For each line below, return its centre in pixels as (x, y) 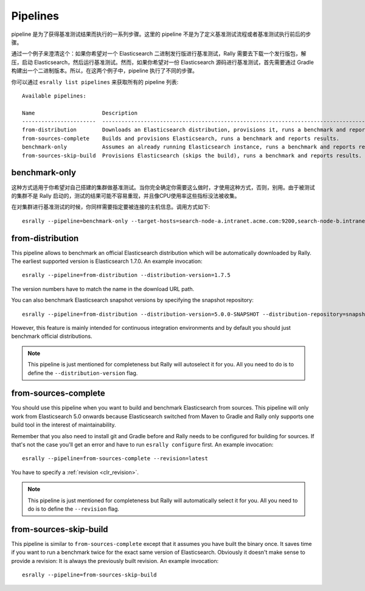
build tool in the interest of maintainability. (64, 425)
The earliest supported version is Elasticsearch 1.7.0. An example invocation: (107, 261)
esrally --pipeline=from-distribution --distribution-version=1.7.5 (126, 275)
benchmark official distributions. (52, 336)
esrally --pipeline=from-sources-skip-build (90, 575)
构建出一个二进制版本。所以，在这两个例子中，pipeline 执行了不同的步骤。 (104, 71)
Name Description (80, 113)
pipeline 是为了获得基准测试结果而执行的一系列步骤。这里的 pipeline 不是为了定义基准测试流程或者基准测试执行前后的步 (161, 34)
